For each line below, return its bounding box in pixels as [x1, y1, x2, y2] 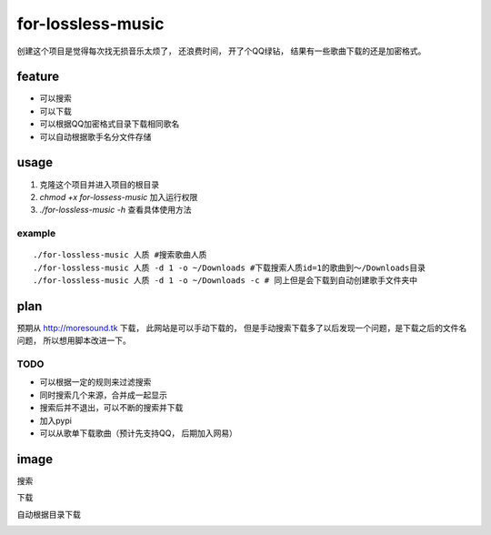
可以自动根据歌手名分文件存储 [39, 131, 152, 142]
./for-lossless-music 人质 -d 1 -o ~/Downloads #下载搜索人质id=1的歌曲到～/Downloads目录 [33, 262, 426, 273]
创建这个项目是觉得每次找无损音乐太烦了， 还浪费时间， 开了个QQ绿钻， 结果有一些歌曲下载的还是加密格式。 [16, 45, 426, 56]
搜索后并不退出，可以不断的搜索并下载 [39, 402, 184, 413]
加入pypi [39, 415, 73, 426]
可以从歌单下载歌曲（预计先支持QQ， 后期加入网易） [39, 428, 238, 439]
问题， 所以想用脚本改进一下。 [16, 335, 131, 346]
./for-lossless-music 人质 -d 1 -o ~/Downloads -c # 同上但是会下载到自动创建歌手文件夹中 [33, 276, 418, 286]
